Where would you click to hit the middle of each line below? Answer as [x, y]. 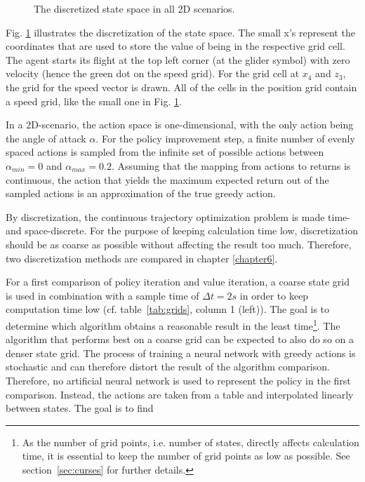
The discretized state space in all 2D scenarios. [134, 8]
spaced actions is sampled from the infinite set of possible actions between [165, 152]
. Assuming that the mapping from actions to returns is [231, 165]
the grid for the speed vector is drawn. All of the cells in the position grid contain [181, 87]
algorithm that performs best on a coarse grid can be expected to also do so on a [180, 339]
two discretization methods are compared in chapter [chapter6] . [142, 258]
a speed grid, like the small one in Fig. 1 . [94, 101]
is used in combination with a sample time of [102, 295]
